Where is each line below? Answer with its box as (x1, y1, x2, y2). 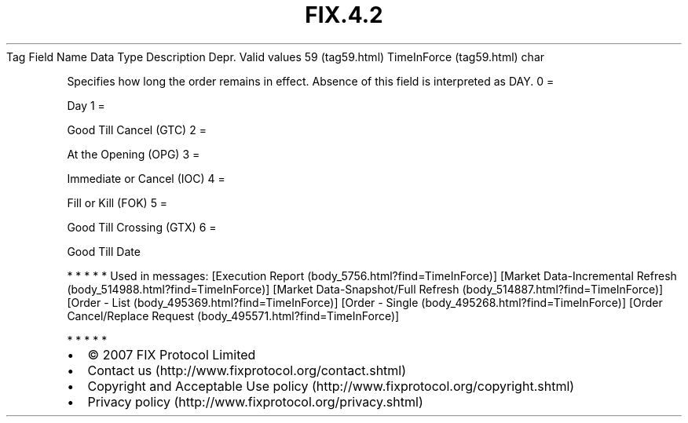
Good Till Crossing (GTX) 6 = (67, 220, 217, 234)
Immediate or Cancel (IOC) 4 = (67, 171, 225, 185)
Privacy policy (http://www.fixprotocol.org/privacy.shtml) (87, 393, 423, 410)
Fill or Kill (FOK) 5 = (67, 195, 168, 210)
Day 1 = (67, 98, 105, 112)
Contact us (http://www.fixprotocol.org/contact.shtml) (87, 362, 407, 378)
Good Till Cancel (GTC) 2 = (67, 122, 207, 137)
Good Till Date (67, 244, 141, 258)
